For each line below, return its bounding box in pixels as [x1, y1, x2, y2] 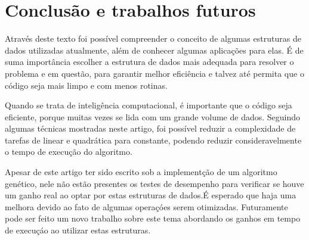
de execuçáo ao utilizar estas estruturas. [5, 224, 151, 236]
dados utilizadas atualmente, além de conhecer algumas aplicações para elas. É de [5, 43, 304, 56]
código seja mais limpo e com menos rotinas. [5, 79, 168, 91]
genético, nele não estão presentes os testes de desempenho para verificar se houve [5, 177, 304, 189]
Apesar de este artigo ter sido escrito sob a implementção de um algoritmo [5, 166, 277, 178]
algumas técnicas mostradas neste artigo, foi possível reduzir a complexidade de [5, 122, 296, 135]
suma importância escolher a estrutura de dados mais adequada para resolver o [5, 55, 294, 68]
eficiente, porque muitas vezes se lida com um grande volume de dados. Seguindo [5, 110, 301, 123]
